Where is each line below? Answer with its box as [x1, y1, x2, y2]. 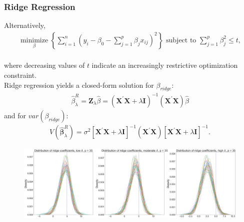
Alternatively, [4, 20, 45, 30]
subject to [166, 36, 196, 44]
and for [4, 110, 26, 120]
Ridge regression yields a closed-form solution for [4, 79, 154, 90]
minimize [20, 36, 48, 44]
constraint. [4, 70, 37, 80]
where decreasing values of [4, 60, 85, 70]
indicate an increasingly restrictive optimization [91, 60, 238, 70]
